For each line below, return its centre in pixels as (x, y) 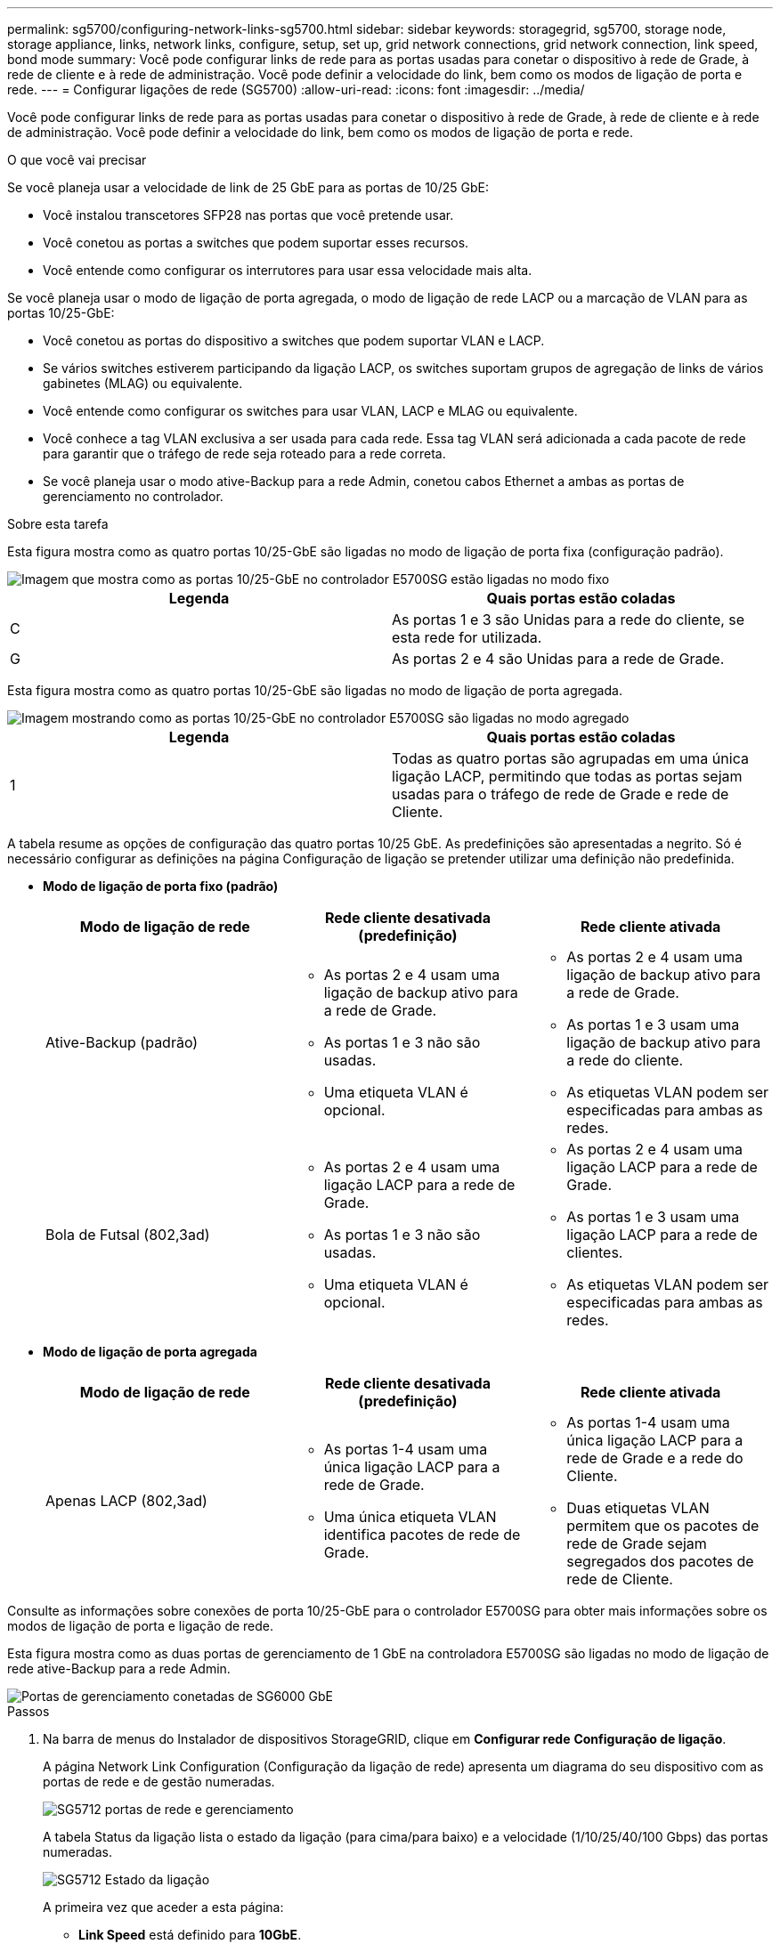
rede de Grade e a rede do (655, 1458)
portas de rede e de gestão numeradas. (159, 1782)
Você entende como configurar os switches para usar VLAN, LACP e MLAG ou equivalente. (310, 411)
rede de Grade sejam (637, 1543)
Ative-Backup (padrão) (122, 1042)
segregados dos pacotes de (660, 1561)
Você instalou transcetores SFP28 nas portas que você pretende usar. (248, 215)
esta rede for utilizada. (467, 637)
